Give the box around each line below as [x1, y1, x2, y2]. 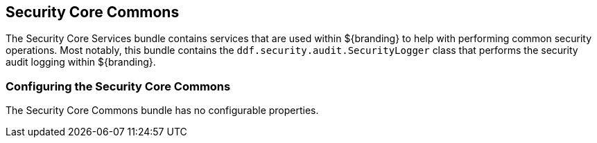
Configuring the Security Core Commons [6, 79, 231, 93]
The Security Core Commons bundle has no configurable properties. [6, 104, 319, 117]
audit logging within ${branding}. [6, 56, 156, 68]
